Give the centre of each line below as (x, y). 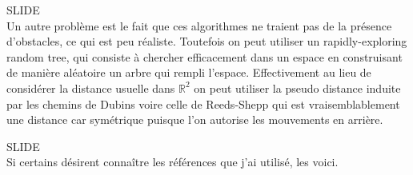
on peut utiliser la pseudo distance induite (297, 87)
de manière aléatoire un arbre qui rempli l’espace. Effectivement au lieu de (189, 72)
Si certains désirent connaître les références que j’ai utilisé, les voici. (172, 162)
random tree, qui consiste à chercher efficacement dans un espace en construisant (204, 56)
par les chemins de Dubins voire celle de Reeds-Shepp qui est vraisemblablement (203, 103)
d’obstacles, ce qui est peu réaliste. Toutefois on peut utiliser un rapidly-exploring (207, 41)
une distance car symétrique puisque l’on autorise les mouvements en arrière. (195, 119)
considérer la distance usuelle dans (91, 87)
